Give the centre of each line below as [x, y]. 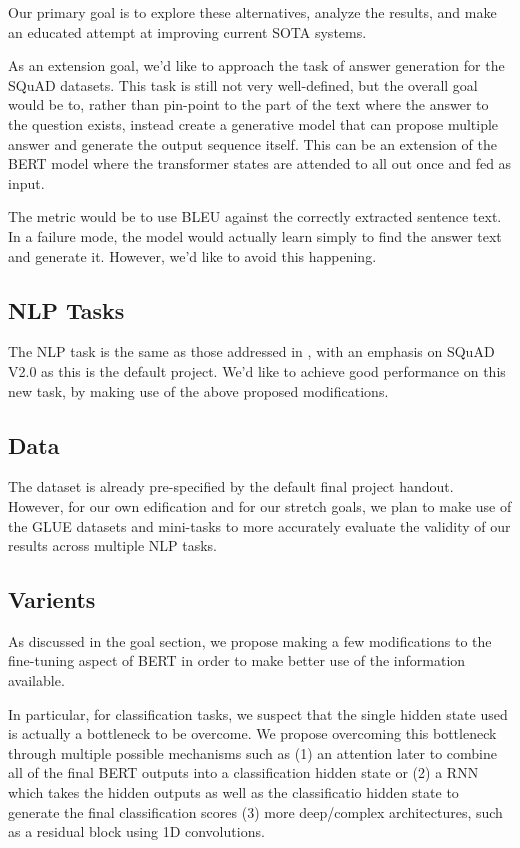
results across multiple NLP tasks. [112, 545]
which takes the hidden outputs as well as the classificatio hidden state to [233, 792]
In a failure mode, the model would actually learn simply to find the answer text [255, 235]
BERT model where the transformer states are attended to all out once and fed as [260, 163]
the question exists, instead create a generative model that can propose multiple [253, 123]
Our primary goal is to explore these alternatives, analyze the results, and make [252, 12]
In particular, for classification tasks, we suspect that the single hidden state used [258, 713]
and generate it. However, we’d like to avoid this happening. [192, 255]
